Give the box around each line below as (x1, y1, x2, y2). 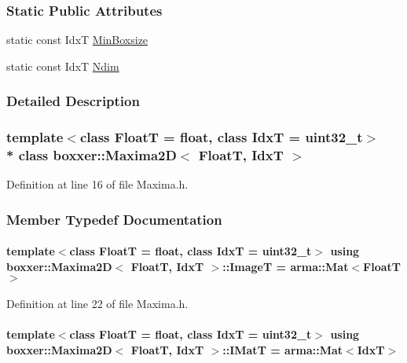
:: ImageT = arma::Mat (222, 258, 349, 275)
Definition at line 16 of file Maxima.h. (6, 176, 189, 192)
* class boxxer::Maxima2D (6, 145, 177, 165)
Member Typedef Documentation (6, 209, 222, 229)
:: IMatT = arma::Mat (222, 342, 343, 357)
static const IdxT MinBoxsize (6, 31, 148, 48)
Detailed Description (6, 91, 140, 111)
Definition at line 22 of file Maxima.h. (6, 295, 189, 312)
